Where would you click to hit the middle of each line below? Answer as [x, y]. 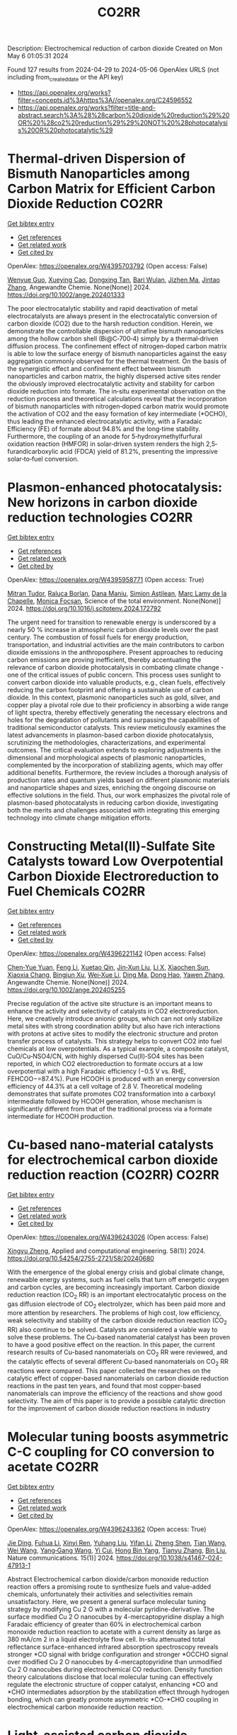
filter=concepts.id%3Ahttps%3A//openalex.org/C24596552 [105, 100]
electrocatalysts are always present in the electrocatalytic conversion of [112, 316]
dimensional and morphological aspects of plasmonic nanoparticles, [107, 757]
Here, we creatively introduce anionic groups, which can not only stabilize [115, 1018]
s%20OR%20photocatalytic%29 [65, 130]
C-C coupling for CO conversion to [111, 1451]
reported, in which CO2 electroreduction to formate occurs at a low [105, 1063]
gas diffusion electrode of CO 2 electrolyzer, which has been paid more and [117, 1305]
